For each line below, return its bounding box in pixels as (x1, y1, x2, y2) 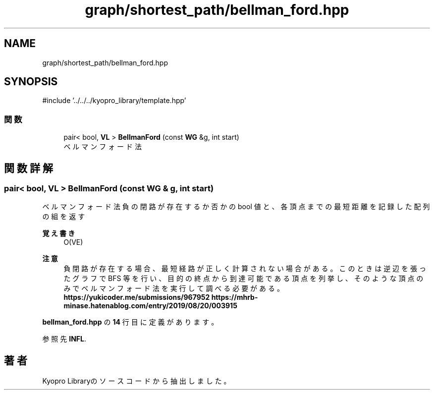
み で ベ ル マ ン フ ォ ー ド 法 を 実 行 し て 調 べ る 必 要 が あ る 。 (63, 284, 284, 293)
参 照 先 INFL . (42, 335, 86, 343)
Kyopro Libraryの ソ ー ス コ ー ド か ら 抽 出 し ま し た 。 (42, 377, 231, 386)
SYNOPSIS (4, 75, 58, 88)
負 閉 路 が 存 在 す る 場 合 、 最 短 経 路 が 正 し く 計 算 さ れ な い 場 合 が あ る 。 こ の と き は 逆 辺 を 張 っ (63, 264, 426, 273)
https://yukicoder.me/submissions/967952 (63, 293, 210, 302)
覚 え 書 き (42, 229, 75, 238)
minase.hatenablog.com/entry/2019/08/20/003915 (63, 301, 237, 310)
